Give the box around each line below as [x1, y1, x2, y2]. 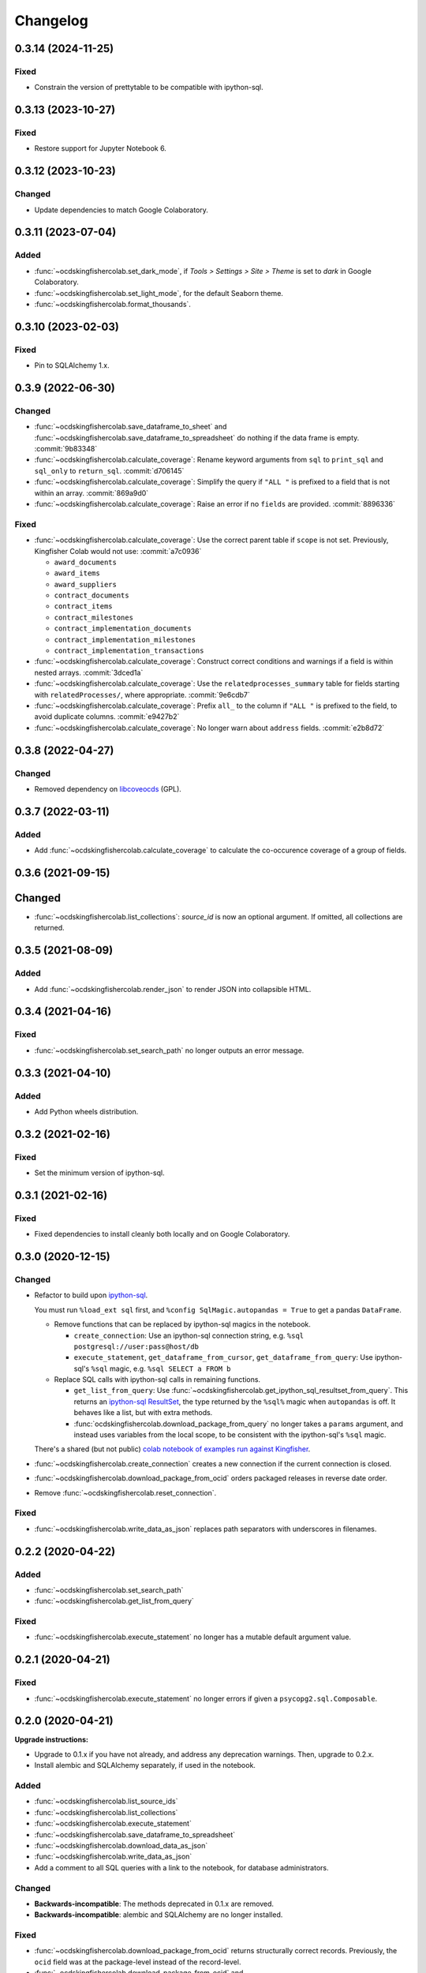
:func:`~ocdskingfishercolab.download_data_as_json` [34, 1840, 208, 1850]
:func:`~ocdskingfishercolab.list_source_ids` [34, 1796, 178, 1806]
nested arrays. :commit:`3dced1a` [34, 668, 144, 677]
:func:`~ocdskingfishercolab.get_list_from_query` [34, 1597, 195, 1606]
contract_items [54, 602, 114, 611]
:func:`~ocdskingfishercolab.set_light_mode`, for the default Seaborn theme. [34, 288, 284, 298]
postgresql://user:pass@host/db [73, 1342, 199, 1351]
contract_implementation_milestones [54, 635, 196, 644]
